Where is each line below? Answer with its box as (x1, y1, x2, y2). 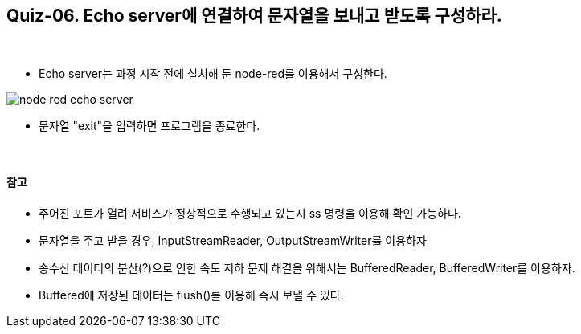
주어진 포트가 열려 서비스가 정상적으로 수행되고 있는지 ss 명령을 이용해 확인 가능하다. (39, 206, 461, 220)
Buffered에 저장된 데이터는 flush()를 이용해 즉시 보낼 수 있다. (39, 287, 344, 302)
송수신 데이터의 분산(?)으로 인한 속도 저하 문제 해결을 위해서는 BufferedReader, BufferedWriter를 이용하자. (39, 260, 575, 275)
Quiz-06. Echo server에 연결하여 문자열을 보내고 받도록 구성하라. (6, 6, 502, 26)
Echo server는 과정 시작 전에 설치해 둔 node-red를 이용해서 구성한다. (39, 67, 387, 81)
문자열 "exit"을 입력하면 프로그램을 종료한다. (39, 119, 260, 133)
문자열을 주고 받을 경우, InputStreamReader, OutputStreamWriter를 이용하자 (39, 233, 427, 247)
